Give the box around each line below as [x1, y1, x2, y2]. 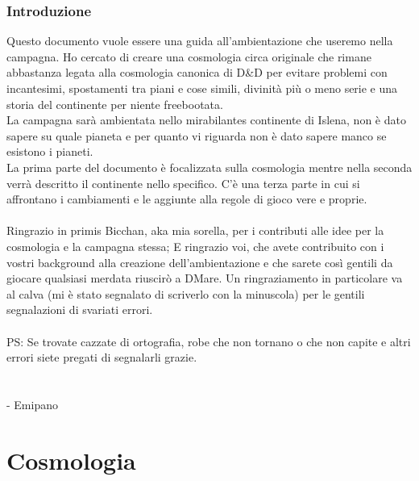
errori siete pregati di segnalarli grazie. [6, 349, 197, 366]
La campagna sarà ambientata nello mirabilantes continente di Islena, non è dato [6, 111, 406, 128]
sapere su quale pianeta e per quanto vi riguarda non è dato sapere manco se [6, 127, 387, 144]
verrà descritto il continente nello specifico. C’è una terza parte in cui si [6, 174, 360, 191]
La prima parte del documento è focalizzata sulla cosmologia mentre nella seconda [6, 158, 413, 175]
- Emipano [6, 395, 58, 412]
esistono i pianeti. [6, 143, 93, 160]
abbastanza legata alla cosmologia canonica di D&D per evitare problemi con [6, 64, 388, 81]
